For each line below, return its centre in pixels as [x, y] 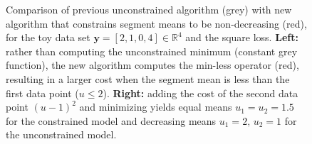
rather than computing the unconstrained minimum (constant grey [152, 51]
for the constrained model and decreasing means [111, 120]
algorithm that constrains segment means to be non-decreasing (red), [156, 23]
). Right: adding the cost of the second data [201, 93]
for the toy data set [48, 37]
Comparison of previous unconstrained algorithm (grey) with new [149, 9]
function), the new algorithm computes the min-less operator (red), [152, 65]
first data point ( [42, 93]
